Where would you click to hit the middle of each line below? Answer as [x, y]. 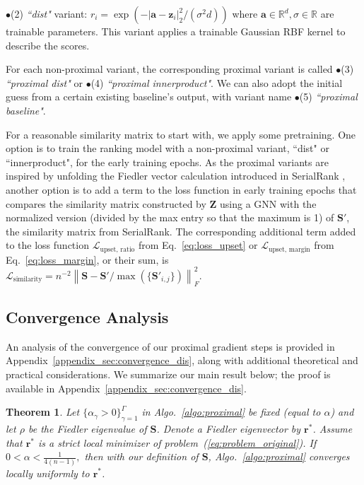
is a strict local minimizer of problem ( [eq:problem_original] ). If [177, 442]
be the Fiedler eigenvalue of [87, 429]
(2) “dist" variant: [49, 13]
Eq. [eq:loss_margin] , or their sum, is [87, 259]
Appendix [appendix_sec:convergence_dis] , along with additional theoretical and [182, 360]
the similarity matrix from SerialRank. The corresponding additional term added [181, 231]
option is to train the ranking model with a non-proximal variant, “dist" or [168, 148]
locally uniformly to [48, 473]
